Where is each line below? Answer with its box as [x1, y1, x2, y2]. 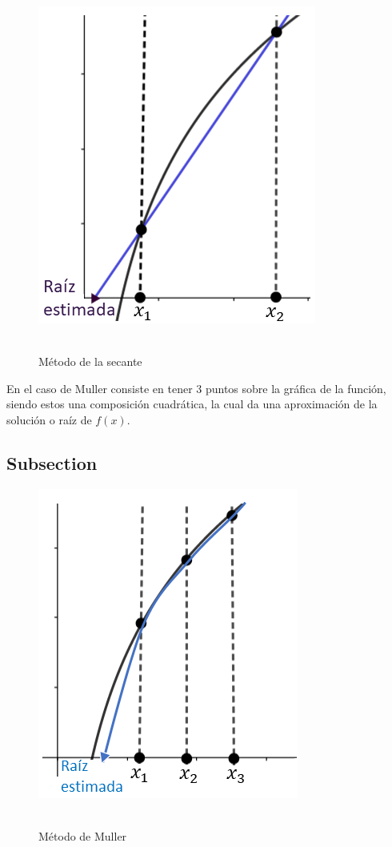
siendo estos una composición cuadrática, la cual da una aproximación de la [6, 395, 378, 412]
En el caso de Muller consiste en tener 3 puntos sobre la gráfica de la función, [6, 379, 386, 396]
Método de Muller [38, 827, 127, 844]
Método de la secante [38, 353, 142, 370]
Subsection [6, 450, 98, 475]
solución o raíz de [6, 411, 92, 428]
